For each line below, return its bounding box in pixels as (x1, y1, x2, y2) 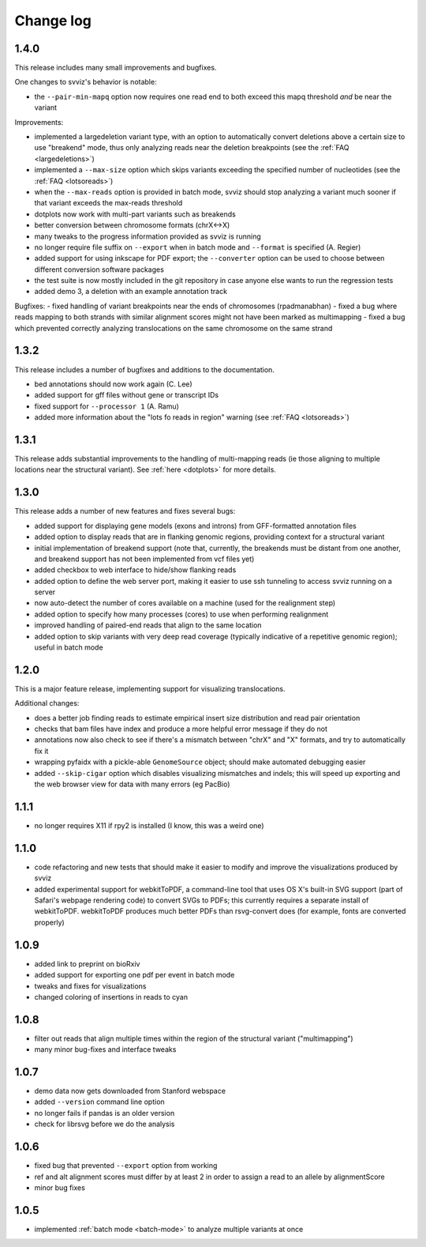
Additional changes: (14, 699, 80, 708)
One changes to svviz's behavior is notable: (14, 77, 157, 87)
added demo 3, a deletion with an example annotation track (34, 287, 228, 296)
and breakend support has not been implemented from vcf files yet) (34, 554, 255, 563)
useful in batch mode (34, 642, 103, 652)
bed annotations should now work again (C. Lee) (34, 379, 192, 389)
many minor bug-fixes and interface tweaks (34, 1045, 177, 1054)
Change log (14, 12, 92, 29)
